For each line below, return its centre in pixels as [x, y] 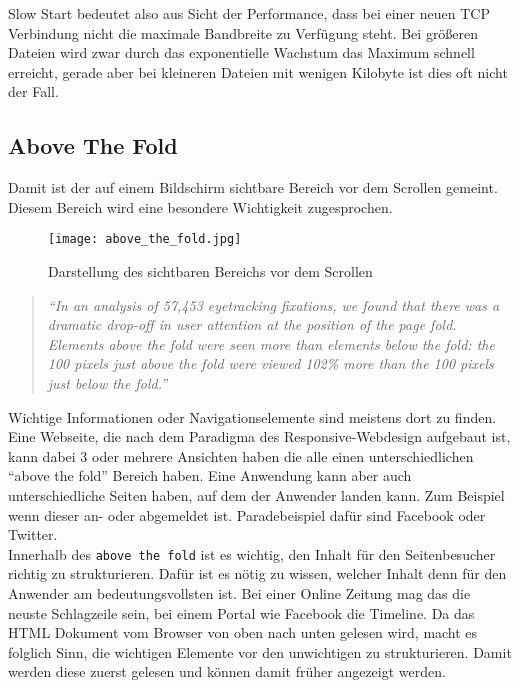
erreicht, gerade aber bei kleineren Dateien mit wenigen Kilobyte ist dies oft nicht [258, 71]
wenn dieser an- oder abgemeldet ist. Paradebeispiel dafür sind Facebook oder [247, 514]
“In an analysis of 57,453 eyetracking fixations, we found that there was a [273, 304]
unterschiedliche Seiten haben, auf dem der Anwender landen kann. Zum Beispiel [256, 494]
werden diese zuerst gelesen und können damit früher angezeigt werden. [227, 671]
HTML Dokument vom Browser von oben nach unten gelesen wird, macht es [243, 632]
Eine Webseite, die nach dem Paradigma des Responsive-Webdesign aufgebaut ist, [259, 436]
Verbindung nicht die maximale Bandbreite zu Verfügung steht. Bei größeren [243, 32]
